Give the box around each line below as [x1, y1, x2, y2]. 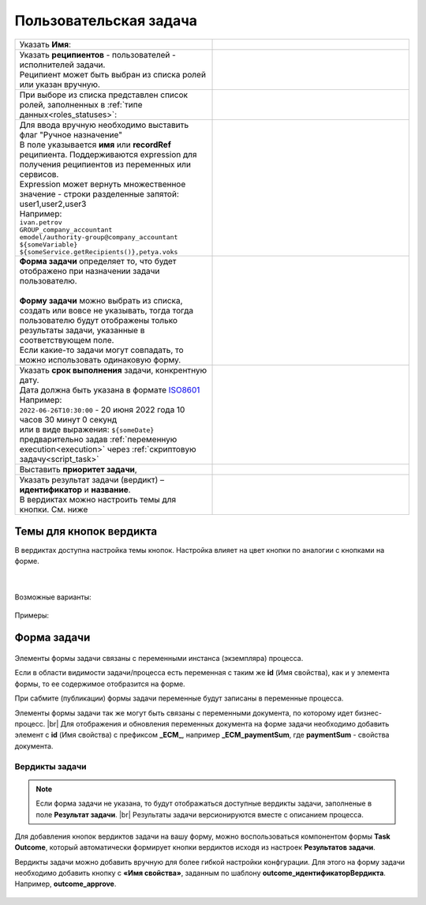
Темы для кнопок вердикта [14, 524, 158, 538]
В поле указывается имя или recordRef [19, 139, 171, 150]
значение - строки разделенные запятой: [19, 188, 179, 199]
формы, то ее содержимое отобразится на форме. [14, 679, 185, 689]
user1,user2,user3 [19, 198, 87, 209]
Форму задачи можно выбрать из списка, [19, 295, 183, 306]
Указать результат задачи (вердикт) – [19, 474, 165, 485]
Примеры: [14, 610, 50, 620]
